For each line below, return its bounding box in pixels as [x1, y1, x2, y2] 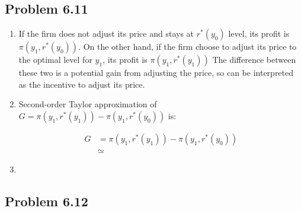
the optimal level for [18, 53, 92, 66]
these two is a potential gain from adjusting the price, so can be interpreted [18, 66, 294, 79]
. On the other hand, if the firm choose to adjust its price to [78, 40, 297, 53]
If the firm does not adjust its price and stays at [18, 27, 194, 40]
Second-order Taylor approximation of [18, 98, 157, 110]
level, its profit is [228, 27, 290, 40]
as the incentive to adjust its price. [18, 78, 145, 90]
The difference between [212, 53, 296, 66]
